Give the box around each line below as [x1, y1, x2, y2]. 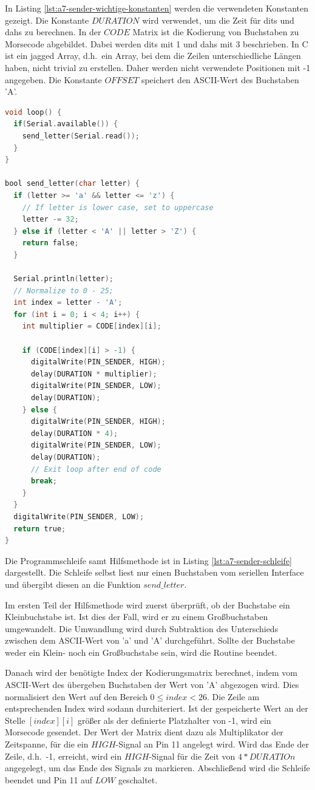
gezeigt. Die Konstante [5, 13, 89, 26]
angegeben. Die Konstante [5, 73, 102, 86]
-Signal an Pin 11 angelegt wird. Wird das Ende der [115, 738, 309, 751]
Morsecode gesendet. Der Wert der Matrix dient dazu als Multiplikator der [5, 726, 283, 738]
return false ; [22, 239, 79, 248]
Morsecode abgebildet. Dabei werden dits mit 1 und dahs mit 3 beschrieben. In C [5, 37, 308, 50]
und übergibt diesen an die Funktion [5, 577, 141, 590]
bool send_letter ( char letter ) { [5, 179, 140, 188]
